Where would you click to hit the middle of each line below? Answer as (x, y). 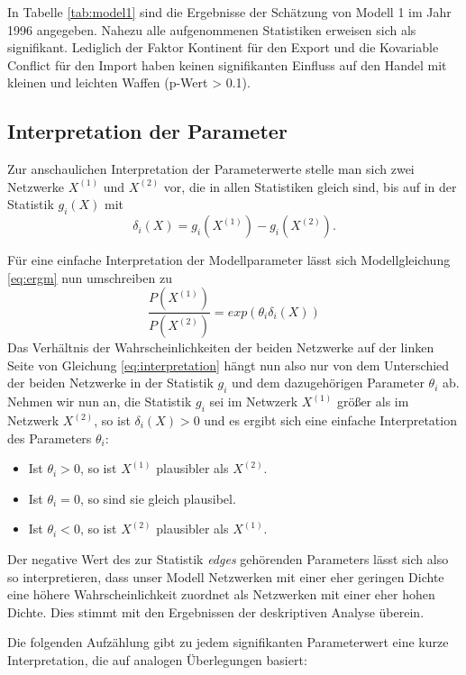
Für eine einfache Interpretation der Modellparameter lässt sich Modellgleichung (229, 260)
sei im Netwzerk (254, 401)
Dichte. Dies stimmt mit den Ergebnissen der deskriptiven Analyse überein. (216, 611)
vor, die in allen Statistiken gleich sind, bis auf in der (310, 186)
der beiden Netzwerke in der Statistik (110, 383)
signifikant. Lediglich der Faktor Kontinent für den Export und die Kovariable (223, 47)
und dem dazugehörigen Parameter (328, 383)
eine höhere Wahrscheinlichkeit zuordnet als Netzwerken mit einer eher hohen (221, 594)
